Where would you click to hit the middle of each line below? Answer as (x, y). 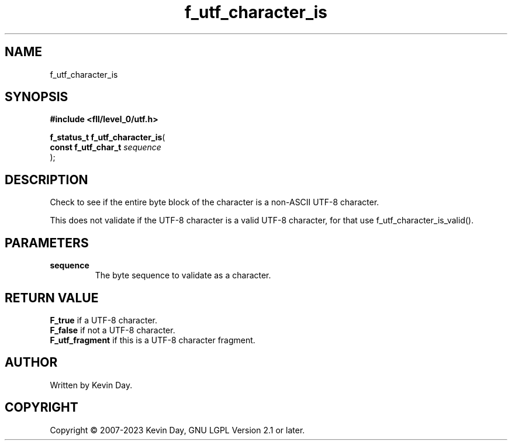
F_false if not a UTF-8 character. (113, 330)
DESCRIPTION (46, 180)
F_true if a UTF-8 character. (103, 320)
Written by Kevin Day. (91, 385)
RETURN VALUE (52, 298)
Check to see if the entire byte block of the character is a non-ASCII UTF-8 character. (215, 202)
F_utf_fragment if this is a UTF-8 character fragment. (153, 340)
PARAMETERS (47, 243)
